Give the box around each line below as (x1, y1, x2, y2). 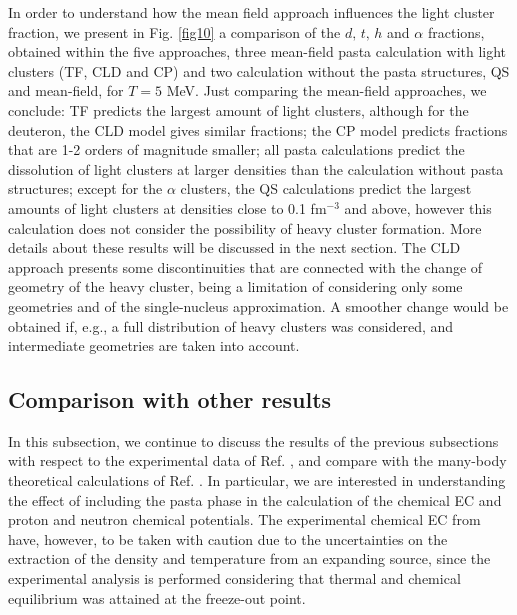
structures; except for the (8, 178, 163, 199)
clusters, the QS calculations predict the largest (180, 178, 472, 199)
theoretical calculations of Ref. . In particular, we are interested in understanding (8, 470, 506, 491)
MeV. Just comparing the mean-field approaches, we (166, 80, 487, 101)
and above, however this (344, 197, 492, 218)
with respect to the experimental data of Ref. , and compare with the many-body (8, 450, 507, 471)
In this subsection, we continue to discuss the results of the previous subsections (8, 430, 499, 451)
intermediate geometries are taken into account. (8, 335, 300, 356)
